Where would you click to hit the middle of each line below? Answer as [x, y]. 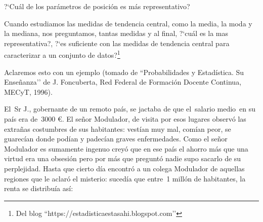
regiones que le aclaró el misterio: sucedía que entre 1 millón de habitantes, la [125, 178]
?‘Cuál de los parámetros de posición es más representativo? [97, 6]
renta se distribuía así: [39, 188]
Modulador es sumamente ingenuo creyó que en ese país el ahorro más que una [126, 148]
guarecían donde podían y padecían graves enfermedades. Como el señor [116, 139]
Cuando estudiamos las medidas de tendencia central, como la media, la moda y [128, 23]
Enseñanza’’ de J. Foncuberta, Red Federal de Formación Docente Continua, [123, 82]
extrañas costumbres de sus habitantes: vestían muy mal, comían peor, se [118, 128]
